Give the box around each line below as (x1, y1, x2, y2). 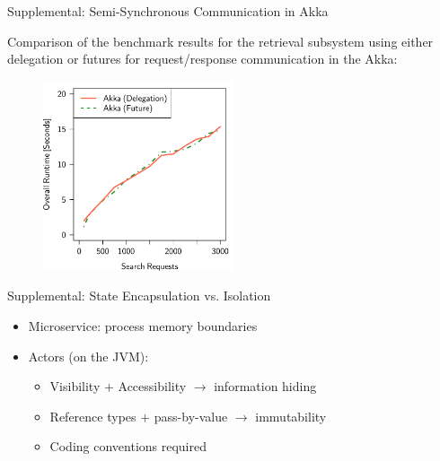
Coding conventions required (49, 437, 207, 456)
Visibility (49, 377, 101, 396)
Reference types (49, 406, 136, 425)
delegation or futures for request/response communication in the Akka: (7, 49, 398, 68)
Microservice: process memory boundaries (28, 316, 258, 335)
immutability (255, 406, 327, 425)
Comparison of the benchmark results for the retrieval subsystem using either (7, 31, 434, 50)
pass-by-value (154, 406, 228, 425)
